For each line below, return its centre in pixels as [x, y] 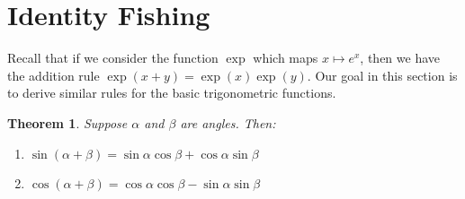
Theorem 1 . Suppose [67, 122]
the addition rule [54, 75]
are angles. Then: [228, 122]
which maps [286, 58]
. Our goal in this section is [382, 75]
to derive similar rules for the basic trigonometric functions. [172, 93]
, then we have [400, 58]
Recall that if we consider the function [113, 58]
